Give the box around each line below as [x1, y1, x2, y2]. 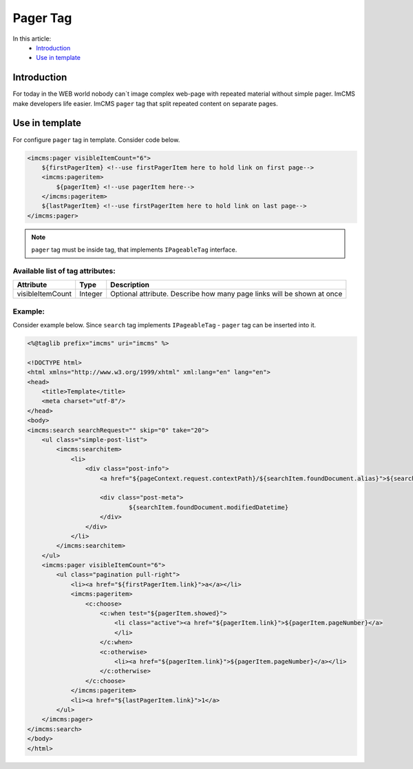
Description [110, 280, 150, 289]
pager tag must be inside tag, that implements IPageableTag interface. [31, 245, 237, 254]
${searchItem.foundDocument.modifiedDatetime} [128, 503, 289, 511]
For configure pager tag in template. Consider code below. [12, 135, 180, 144]
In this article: [12, 34, 52, 43]
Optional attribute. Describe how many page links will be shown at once [110, 289, 343, 299]
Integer [79, 289, 103, 299]
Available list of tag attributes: [12, 266, 116, 276]
